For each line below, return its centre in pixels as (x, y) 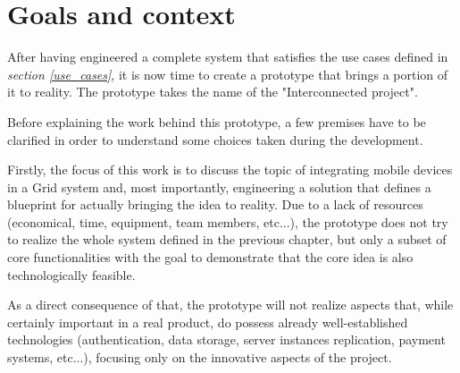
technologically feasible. (71, 274)
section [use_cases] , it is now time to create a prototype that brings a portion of (228, 74)
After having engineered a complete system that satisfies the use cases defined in (228, 57)
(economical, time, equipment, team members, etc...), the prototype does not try (228, 221)
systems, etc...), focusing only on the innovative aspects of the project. (200, 357)
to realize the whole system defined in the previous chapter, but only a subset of (227, 239)
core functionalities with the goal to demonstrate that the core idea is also (210, 257)
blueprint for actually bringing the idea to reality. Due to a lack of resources (215, 204)
